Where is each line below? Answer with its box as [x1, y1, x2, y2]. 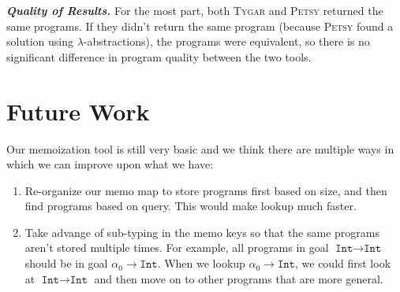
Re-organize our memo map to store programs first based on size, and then [24, 182, 387, 198]
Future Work [6, 94, 150, 127]
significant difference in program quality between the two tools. [6, 48, 312, 65]
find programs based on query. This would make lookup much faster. [24, 198, 357, 214]
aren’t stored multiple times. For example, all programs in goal [24, 239, 329, 256]
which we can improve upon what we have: [6, 156, 214, 172]
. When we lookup [157, 255, 245, 272]
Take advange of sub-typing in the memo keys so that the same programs [24, 224, 379, 240]
